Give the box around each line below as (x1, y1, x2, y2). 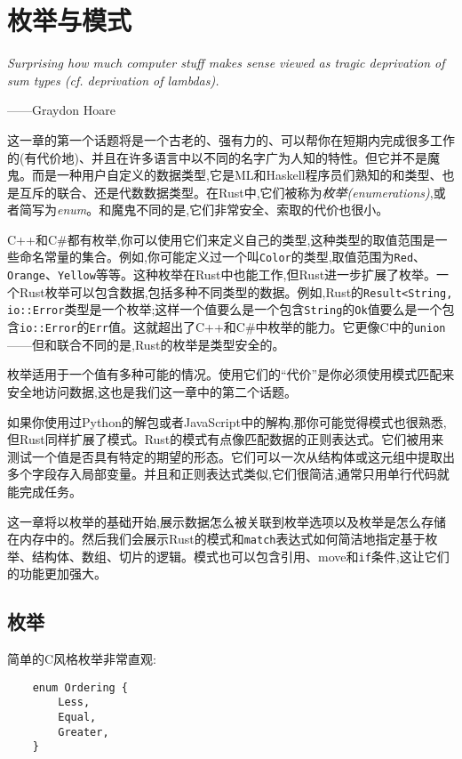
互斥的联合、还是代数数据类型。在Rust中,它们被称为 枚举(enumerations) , (19, 182, 434, 201)
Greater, (58, 725, 109, 739)
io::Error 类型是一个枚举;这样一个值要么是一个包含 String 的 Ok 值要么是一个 (7, 300, 442, 319)
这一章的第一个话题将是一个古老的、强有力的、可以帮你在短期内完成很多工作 (7, 130, 455, 149)
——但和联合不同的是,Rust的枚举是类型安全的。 (7, 335, 285, 353)
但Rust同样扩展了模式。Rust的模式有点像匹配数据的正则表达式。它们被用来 (7, 430, 444, 448)
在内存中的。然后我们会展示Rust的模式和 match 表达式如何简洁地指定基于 (7, 529, 426, 548)
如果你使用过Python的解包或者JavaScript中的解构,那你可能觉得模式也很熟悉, (7, 412, 447, 431)
